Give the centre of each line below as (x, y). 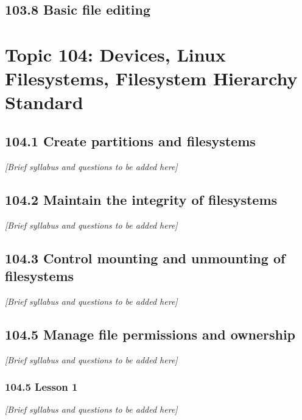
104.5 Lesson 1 (41, 387)
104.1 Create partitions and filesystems (130, 141)
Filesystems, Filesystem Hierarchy (151, 78)
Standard (44, 102)
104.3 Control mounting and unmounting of (145, 258)
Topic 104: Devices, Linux (115, 54)
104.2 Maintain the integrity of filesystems (141, 199)
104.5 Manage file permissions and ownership (150, 334)
